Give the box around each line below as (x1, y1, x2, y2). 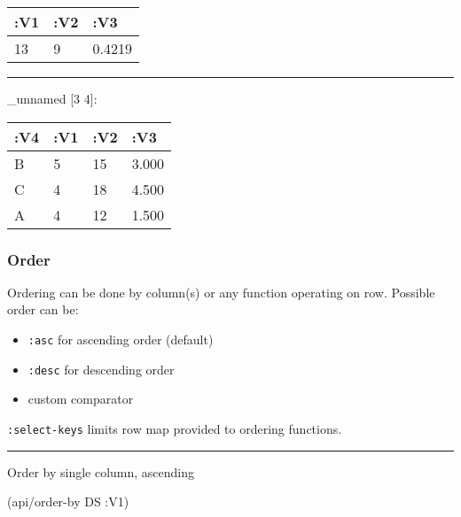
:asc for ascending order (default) (27, 330, 214, 348)
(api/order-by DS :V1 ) (7, 492, 129, 511)
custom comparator (27, 390, 134, 408)
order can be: (7, 300, 79, 319)
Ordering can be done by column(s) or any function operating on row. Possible (7, 282, 435, 301)
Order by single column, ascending (7, 462, 195, 481)
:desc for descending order (27, 359, 175, 378)
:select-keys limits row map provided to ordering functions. (7, 419, 342, 437)
